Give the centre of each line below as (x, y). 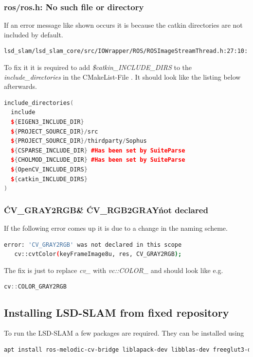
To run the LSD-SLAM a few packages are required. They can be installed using (124, 333)
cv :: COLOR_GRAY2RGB (35, 287)
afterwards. (20, 86)
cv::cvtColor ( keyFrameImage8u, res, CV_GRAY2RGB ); (98, 254)
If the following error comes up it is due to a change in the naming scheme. (116, 228)
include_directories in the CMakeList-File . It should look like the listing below (122, 76)
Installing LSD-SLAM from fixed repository (117, 313)
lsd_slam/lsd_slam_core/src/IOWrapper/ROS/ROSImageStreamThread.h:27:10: (126, 51)
